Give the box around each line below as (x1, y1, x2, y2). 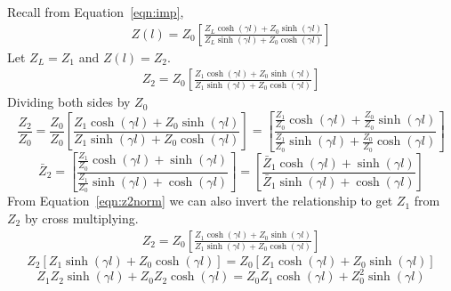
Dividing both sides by (7, 93, 131, 111)
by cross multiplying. (24, 209, 139, 227)
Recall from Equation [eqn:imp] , (7, 3, 184, 20)
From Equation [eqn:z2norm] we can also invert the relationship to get (7, 191, 393, 210)
